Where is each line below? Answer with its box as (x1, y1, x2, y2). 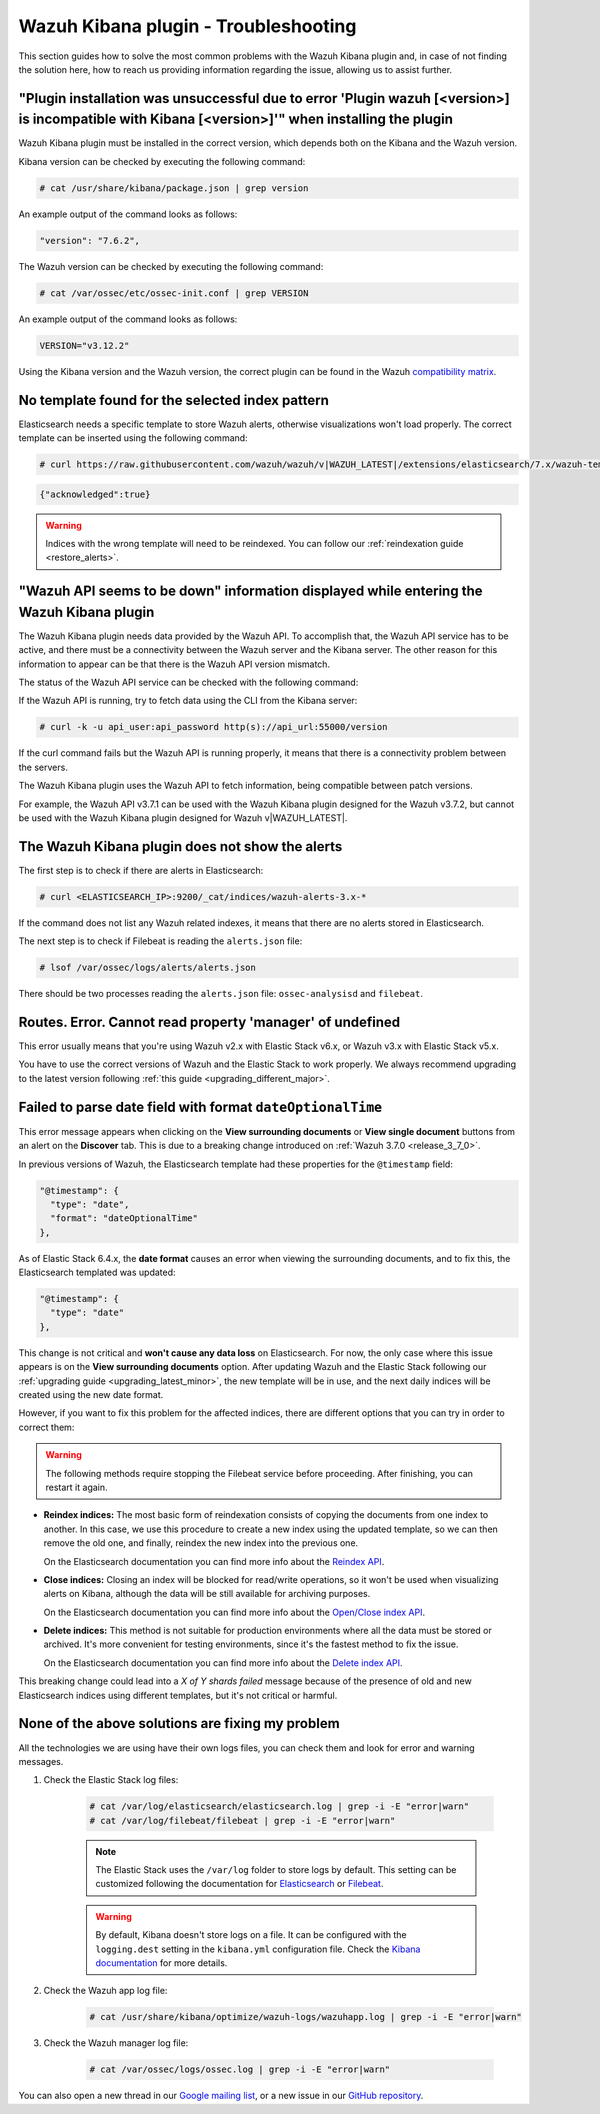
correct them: (18, 1421, 75, 1433)
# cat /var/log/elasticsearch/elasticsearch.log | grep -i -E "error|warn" (89, 1801, 470, 1812)
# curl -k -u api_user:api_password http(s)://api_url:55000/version (39, 721, 388, 733)
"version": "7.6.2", (39, 235, 140, 246)
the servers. (18, 761, 69, 773)
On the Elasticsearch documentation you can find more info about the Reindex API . (43, 1555, 385, 1567)
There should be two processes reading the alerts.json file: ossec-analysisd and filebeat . (18, 988, 424, 1000)
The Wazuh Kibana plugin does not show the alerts (18, 838, 343, 855)
